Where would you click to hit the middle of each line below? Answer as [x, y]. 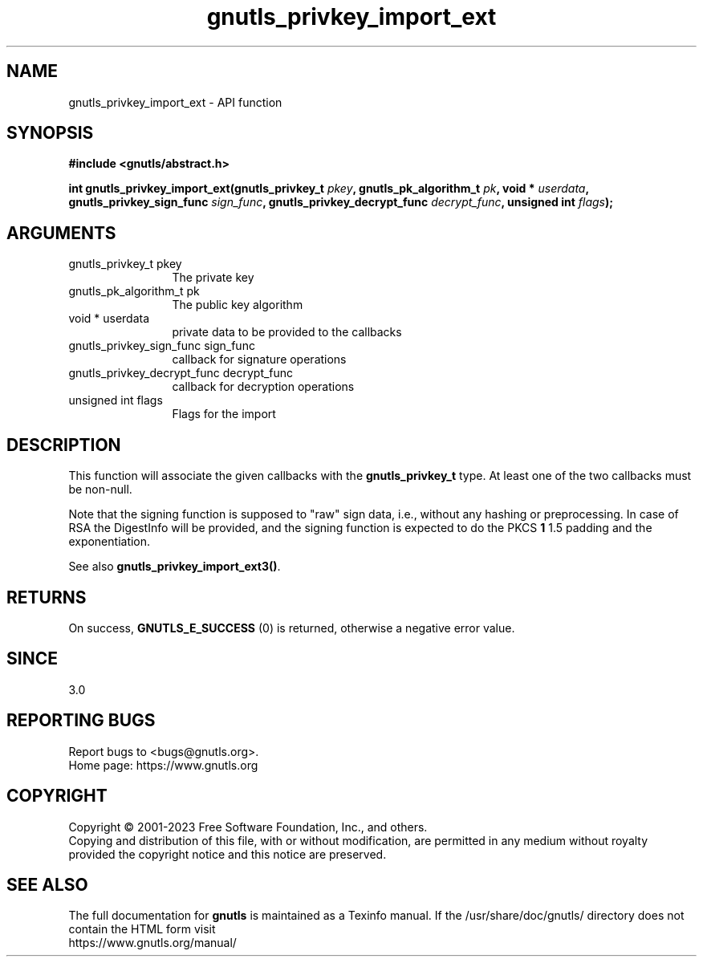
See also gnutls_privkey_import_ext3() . [175, 567]
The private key [213, 278]
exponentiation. [110, 542]
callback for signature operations [259, 360]
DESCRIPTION [64, 445]
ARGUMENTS [61, 233]
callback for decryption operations [263, 387]
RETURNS [47, 597]
